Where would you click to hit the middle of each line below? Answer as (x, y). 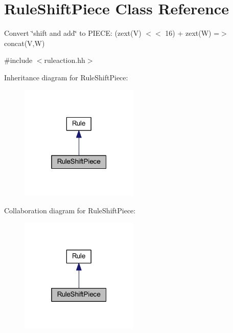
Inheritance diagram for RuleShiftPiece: (66, 77)
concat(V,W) (25, 43)
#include (18, 60)
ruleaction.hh (65, 60)
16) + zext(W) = (192, 33)
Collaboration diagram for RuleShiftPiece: (70, 210)
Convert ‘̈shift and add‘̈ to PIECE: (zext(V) (73, 33)
